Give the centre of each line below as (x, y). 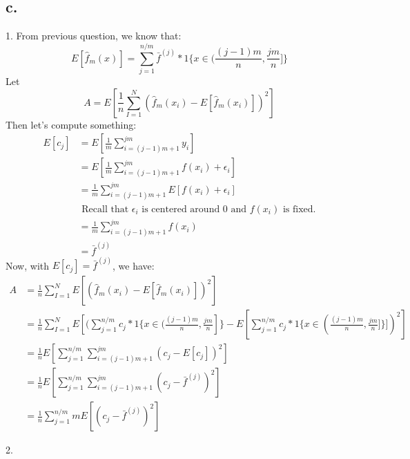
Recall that (105, 209)
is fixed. (299, 209)
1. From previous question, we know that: (94, 36)
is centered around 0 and (194, 209)
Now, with (27, 265)
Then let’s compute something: (71, 124)
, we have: (134, 265)
